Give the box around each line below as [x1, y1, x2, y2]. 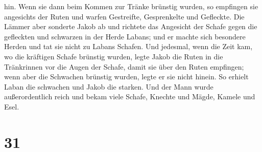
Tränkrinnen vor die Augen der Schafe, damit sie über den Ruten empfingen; [4, 61, 244, 72]
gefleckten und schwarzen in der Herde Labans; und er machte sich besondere [4, 31, 246, 41]
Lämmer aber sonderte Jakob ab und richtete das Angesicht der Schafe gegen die [4, 21, 257, 32]
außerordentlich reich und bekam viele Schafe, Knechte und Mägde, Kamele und [4, 91, 255, 102]
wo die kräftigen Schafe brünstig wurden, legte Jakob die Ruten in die [4, 51, 223, 61]
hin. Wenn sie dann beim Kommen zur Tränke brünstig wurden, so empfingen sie [4, 1, 258, 11]
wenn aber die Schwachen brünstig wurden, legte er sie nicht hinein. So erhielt [4, 71, 249, 82]
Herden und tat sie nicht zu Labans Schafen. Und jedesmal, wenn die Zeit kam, [4, 41, 253, 52]
